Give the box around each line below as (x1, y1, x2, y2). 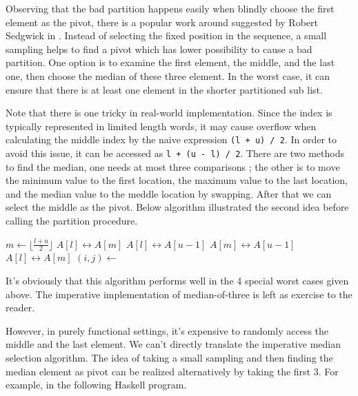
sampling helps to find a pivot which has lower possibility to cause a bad (6, 41, 312, 56)
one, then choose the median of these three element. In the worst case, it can (6, 68, 330, 83)
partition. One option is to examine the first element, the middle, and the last (6, 55, 335, 70)
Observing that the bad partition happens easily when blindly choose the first (6, 1, 335, 15)
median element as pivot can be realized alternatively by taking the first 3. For (6, 364, 339, 378)
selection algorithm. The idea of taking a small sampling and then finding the (6, 351, 333, 365)
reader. (6, 300, 35, 315)
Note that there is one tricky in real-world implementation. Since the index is (6, 105, 332, 120)
